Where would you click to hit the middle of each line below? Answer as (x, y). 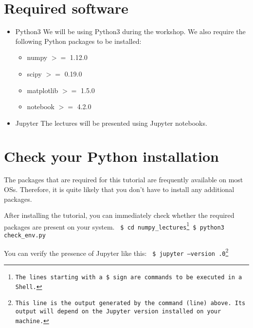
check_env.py (25, 236)
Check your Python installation (111, 156)
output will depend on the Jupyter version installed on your (118, 312)
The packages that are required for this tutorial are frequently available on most (124, 180)
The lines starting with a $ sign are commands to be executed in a (129, 278)
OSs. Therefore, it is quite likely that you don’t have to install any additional (119, 189)
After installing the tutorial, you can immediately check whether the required (119, 215)
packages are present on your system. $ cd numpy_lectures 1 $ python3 (114, 226)
